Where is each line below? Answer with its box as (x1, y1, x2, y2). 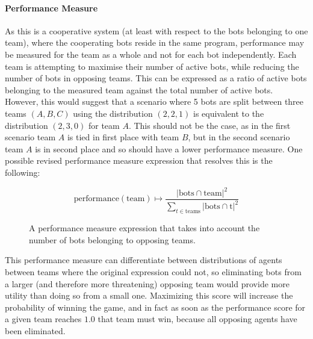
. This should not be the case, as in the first (128, 119, 291, 131)
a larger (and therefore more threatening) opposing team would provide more (5, 277, 290, 290)
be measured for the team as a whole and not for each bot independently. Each (5, 48, 297, 60)
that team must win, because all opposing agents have (98, 313, 297, 325)
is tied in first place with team (67, 131, 179, 143)
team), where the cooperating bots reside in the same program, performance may (5, 36, 305, 49)
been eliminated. (5, 324, 66, 337)
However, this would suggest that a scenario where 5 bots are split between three (5, 95, 304, 108)
